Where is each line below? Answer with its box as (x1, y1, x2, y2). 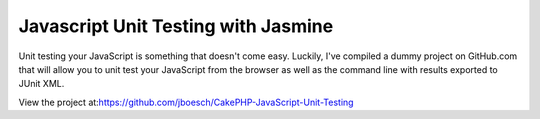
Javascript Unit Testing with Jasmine (18, 15, 334, 37)
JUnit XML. (18, 78, 65, 90)
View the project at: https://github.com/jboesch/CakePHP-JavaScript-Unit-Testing (18, 96, 354, 108)
